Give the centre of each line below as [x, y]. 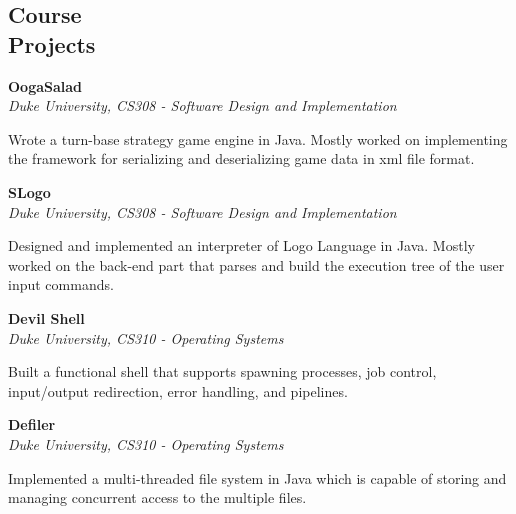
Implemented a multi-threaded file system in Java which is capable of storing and [257, 477]
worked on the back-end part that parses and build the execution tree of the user [256, 264]
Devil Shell [46, 317]
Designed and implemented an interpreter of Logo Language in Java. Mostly [241, 245]
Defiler [32, 424]
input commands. [61, 284]
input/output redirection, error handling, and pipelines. [178, 390]
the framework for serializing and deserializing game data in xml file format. [241, 158]
